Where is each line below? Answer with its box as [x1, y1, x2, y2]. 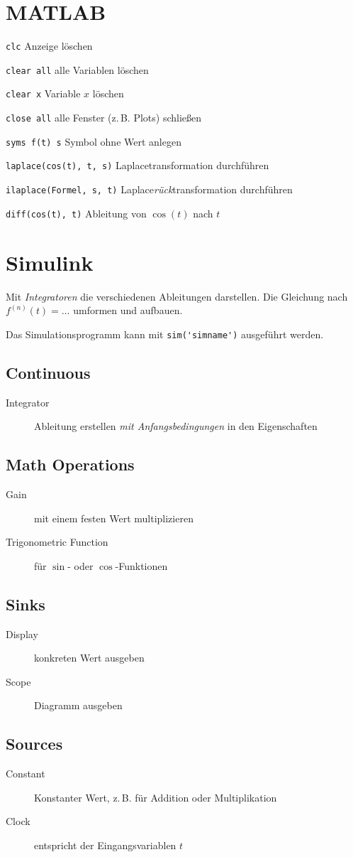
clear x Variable [6, 86, 81, 101]
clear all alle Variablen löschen [6, 62, 149, 77]
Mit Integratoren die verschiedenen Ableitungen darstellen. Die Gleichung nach [6, 289, 348, 303]
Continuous [6, 361, 91, 383]
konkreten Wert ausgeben [34, 650, 145, 665]
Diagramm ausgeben [34, 698, 123, 713]
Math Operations [6, 453, 135, 475]
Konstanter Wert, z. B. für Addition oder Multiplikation [34, 789, 277, 804]
